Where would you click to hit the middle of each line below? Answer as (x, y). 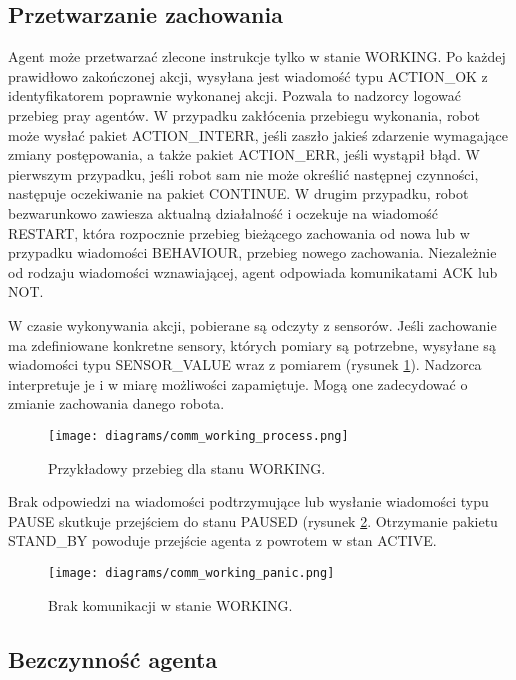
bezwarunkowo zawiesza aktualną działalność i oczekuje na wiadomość (223, 212)
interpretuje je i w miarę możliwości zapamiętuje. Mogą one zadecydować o (238, 383)
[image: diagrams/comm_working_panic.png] (191, 572)
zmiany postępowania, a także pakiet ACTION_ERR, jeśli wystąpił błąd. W (244, 154)
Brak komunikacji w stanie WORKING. (170, 604)
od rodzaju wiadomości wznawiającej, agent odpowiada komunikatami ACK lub (253, 271)
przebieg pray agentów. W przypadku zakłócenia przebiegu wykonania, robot (244, 114)
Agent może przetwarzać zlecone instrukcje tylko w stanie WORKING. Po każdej (257, 56)
